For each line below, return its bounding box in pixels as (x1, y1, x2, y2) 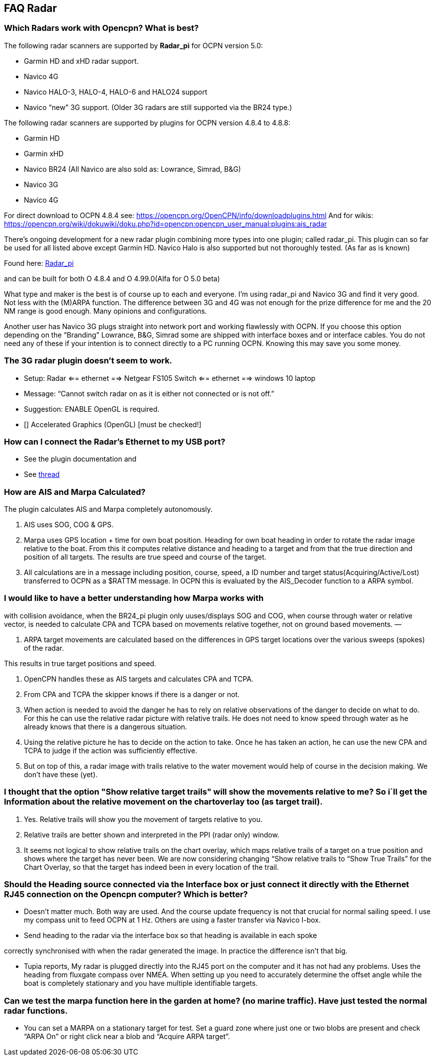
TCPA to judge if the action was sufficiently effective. (24, 746, 197, 755)
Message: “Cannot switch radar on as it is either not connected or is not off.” (24, 389, 274, 398)
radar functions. (4, 1005, 68, 1016)
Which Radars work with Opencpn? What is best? (4, 23, 199, 33)
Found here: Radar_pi (4, 258, 74, 267)
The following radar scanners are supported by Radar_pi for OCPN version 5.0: (4, 41, 263, 50)
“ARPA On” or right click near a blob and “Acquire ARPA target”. (24, 1032, 230, 1041)
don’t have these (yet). (24, 770, 98, 779)
